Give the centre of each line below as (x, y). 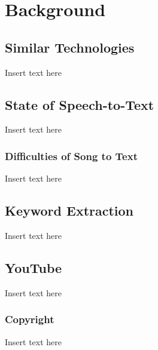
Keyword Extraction (69, 211)
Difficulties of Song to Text (71, 156)
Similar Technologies (70, 47)
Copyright (30, 319)
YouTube (34, 267)
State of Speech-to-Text (80, 104)
